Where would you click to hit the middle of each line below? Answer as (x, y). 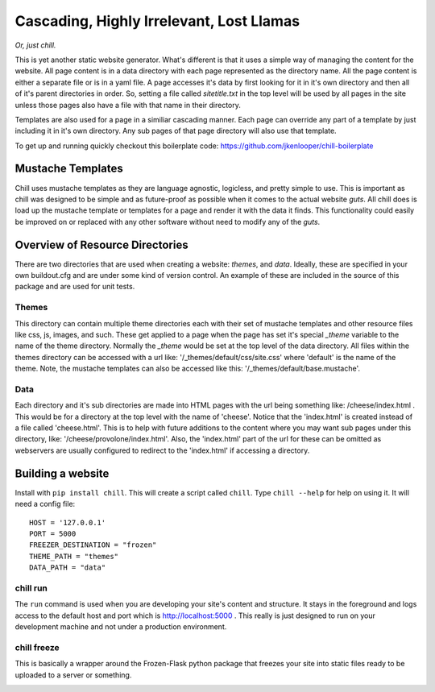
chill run (31, 588)
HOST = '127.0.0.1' (68, 522)
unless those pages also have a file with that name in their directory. (128, 105)
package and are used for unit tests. (75, 287)
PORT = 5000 (53, 533)
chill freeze (37, 647)
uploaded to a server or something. (73, 675)
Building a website (62, 473)
